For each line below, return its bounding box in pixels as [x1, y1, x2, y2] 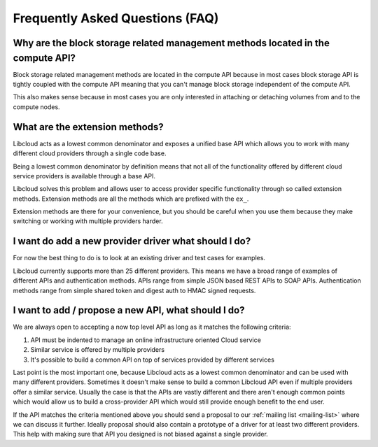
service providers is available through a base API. [13, 171, 156, 180]
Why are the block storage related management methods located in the [13, 37, 330, 49]
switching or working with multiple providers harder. [13, 217, 164, 225]
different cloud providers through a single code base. [13, 149, 167, 157]
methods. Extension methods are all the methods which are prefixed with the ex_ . [13, 194, 249, 203]
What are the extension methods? [13, 121, 164, 133]
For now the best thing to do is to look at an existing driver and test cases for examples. [13, 254, 266, 262]
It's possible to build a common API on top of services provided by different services [30, 355, 274, 364]
